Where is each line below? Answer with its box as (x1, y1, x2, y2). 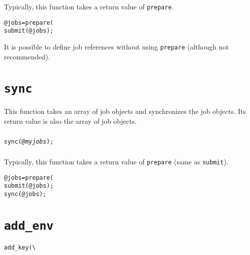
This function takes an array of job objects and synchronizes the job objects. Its (4, 106, 246, 116)
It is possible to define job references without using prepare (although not (4, 41, 229, 51)
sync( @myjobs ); (4, 138, 54, 145)
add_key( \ (4, 244, 36, 251)
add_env (4, 218, 54, 233)
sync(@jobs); (4, 191, 46, 198)
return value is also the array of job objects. (4, 115, 137, 126)
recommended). (4, 51, 50, 61)
